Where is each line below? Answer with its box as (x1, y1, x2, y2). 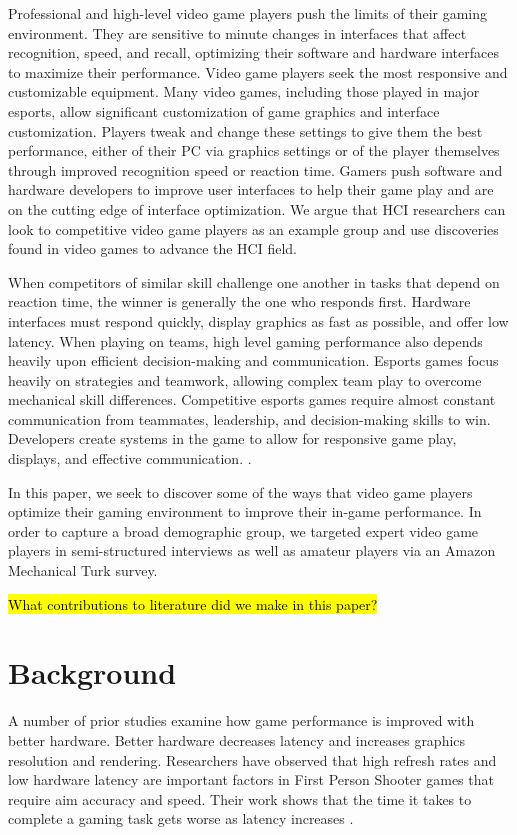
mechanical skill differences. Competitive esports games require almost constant (8, 389, 496, 410)
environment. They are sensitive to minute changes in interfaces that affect (8, 22, 467, 43)
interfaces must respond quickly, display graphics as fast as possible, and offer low (8, 310, 509, 331)
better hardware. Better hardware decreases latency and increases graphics (8, 729, 466, 750)
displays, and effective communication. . (8, 448, 252, 469)
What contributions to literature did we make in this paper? (8, 593, 378, 614)
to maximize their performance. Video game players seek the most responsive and (8, 61, 508, 82)
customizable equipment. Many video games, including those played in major (8, 81, 480, 102)
